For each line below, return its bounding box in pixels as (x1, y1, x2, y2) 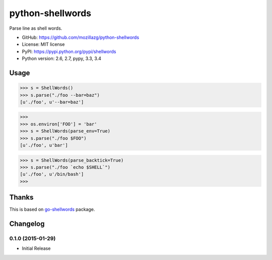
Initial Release (22, 245, 51, 251)
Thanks (9, 193, 34, 202)
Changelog (9, 220, 45, 228)
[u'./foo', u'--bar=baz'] (20, 99, 84, 105)
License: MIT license (22, 41, 65, 47)
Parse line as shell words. (9, 25, 62, 31)
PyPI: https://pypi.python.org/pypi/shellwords (22, 48, 116, 54)
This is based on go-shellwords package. (9, 207, 95, 213)
